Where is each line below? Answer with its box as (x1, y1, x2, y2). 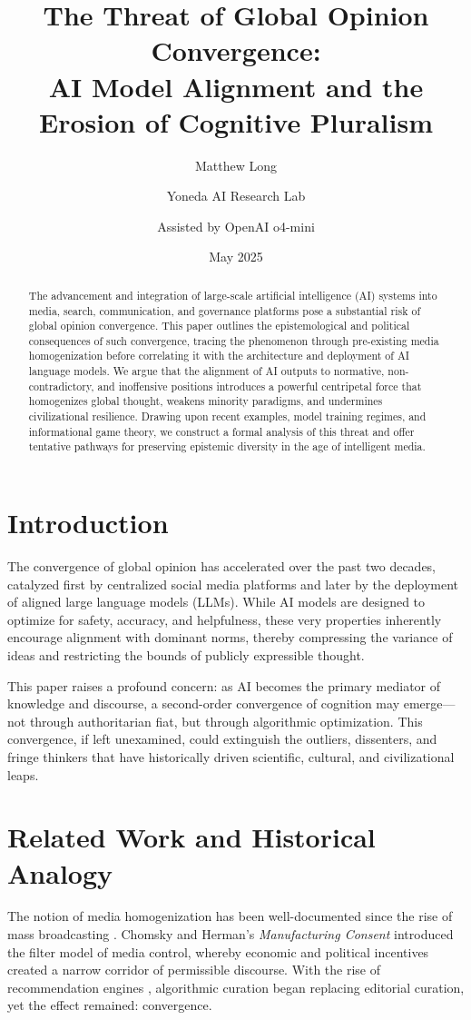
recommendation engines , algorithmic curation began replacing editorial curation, (7, 977, 465, 996)
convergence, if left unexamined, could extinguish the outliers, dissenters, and (7, 729, 437, 748)
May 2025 (209, 247, 263, 266)
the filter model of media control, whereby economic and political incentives (7, 942, 429, 961)
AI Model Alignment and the (48, 67, 424, 104)
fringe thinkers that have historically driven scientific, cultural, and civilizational (7, 747, 455, 766)
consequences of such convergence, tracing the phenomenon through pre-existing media (28, 332, 439, 348)
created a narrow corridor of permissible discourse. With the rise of (7, 960, 381, 979)
